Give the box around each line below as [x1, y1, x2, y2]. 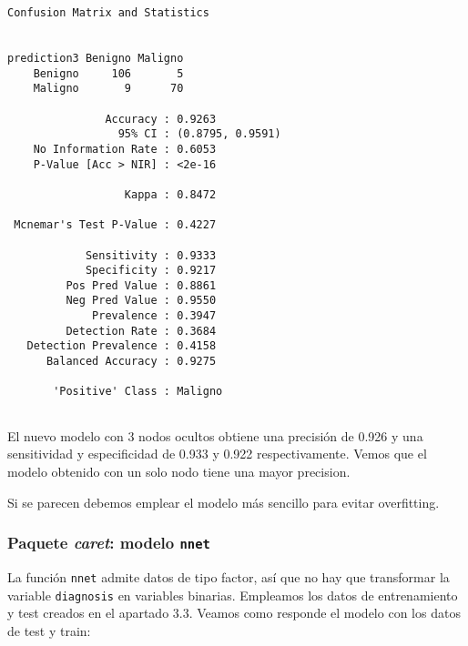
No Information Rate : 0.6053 [33, 142, 217, 156]
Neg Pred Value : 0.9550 [66, 294, 217, 308]
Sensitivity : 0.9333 [85, 248, 217, 262]
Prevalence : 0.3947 [92, 309, 217, 323]
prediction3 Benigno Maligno [7, 51, 184, 65]
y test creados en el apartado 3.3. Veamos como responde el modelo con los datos [7, 603, 461, 622]
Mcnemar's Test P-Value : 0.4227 [14, 218, 217, 232]
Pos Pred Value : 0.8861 [66, 278, 217, 292]
